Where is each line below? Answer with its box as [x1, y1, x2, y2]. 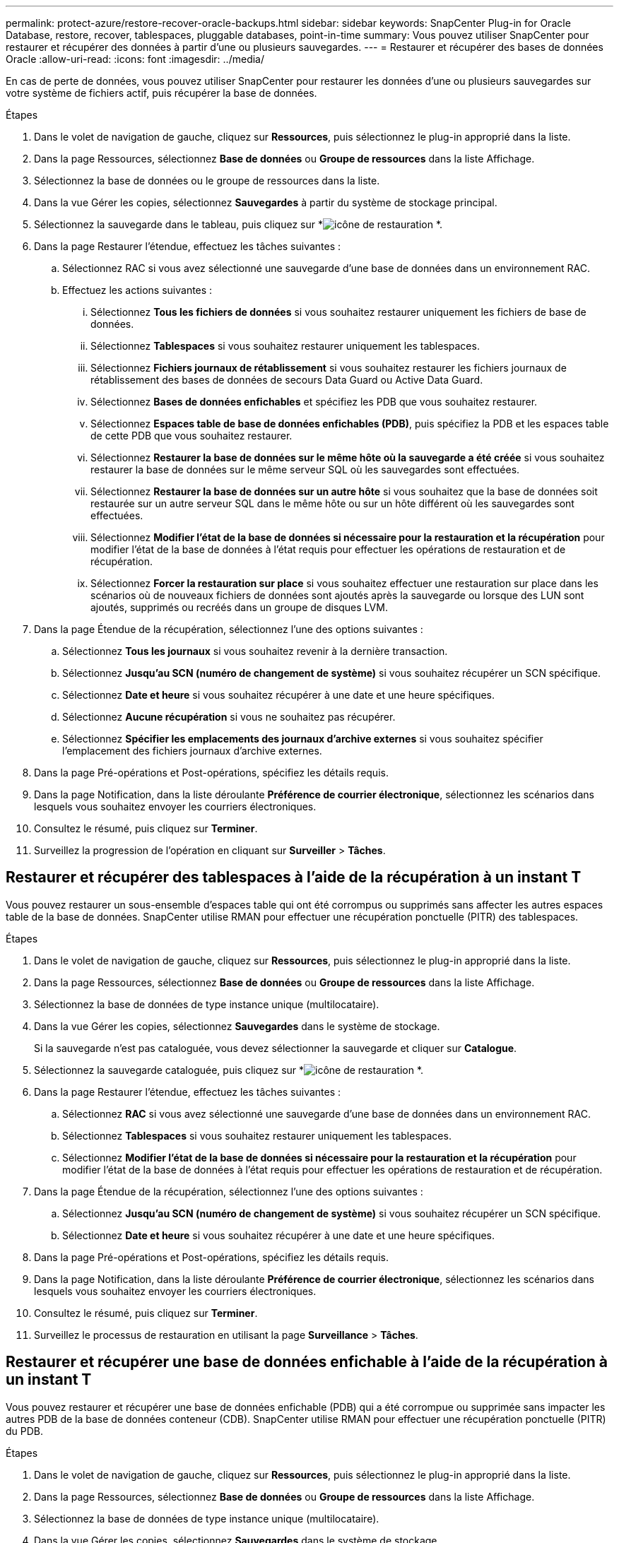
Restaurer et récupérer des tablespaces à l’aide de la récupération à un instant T [6, 868, 582, 887]
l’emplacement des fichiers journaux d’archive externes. [62, 745, 322, 757]
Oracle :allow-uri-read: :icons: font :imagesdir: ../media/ [6, 53, 264, 65]
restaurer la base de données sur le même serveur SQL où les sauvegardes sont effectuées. [90, 463, 520, 475]
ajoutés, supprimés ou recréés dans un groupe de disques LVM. [90, 601, 388, 613]
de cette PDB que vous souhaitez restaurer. [90, 430, 293, 442]
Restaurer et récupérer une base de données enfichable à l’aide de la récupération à [6, 1353, 608, 1371]
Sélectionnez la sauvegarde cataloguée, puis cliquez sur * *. [34, 1063, 424, 1076]
